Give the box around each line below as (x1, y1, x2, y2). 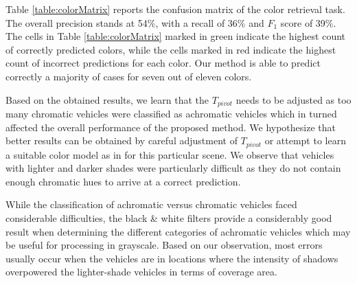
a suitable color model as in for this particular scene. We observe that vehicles (5, 147, 334, 161)
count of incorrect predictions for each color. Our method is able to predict (5, 56, 321, 70)
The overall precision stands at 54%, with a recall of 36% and (5, 15, 264, 30)
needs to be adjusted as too (235, 92, 352, 106)
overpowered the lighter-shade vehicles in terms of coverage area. (5, 264, 277, 279)
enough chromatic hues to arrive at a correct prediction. (5, 174, 241, 188)
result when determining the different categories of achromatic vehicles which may (5, 224, 351, 238)
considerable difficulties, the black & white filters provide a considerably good (5, 211, 332, 225)
